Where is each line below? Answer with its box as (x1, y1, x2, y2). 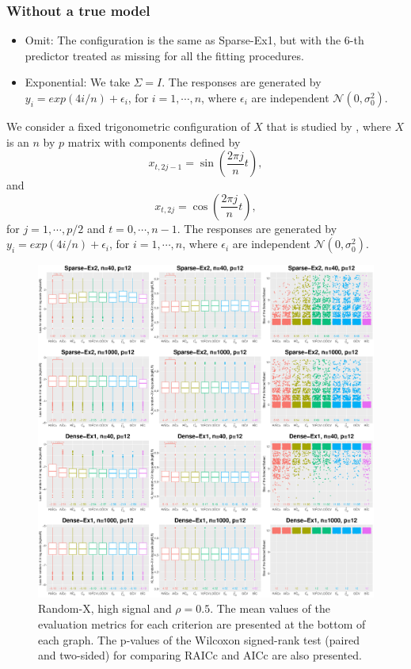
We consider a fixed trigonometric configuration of (6, 118, 250, 134)
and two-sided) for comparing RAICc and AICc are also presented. (38, 647, 362, 663)
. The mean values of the (210, 600, 330, 617)
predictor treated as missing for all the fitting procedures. (25, 47, 304, 63)
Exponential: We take (25, 74, 130, 90)
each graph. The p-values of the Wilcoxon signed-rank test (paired (38, 631, 360, 648)
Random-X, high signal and (38, 600, 172, 617)
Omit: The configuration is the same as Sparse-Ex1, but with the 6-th (25, 32, 364, 48)
